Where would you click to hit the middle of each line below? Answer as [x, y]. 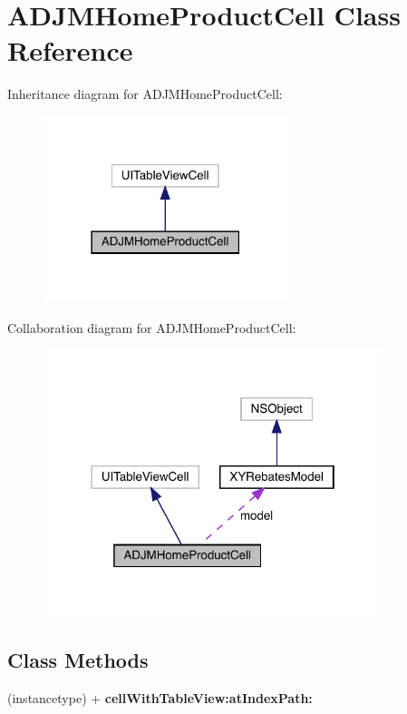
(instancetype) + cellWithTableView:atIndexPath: [160, 697]
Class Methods [78, 659]
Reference [70, 50]
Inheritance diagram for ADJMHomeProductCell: [145, 94]
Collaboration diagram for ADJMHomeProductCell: [152, 327]
